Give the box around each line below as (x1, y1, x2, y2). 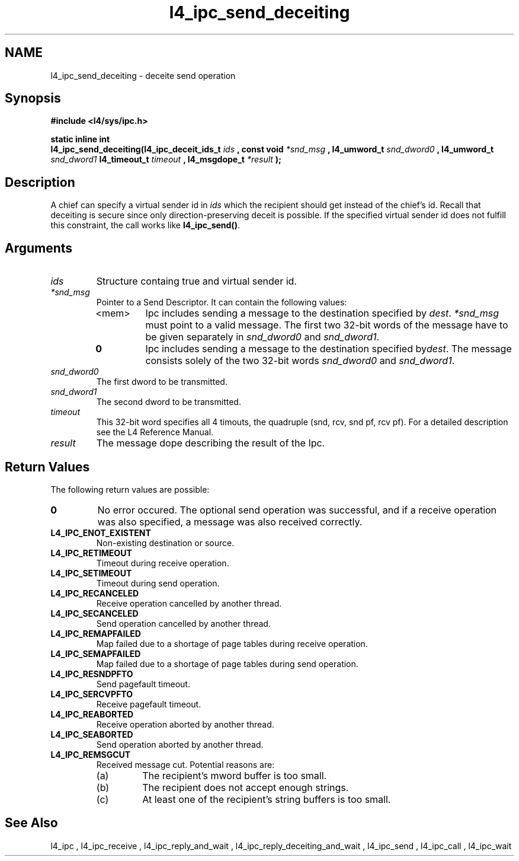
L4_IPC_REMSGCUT (50, 749, 131, 760)
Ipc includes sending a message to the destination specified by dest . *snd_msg (145, 307, 499, 320)
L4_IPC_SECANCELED (50, 608, 139, 618)
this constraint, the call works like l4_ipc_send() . (50, 220, 240, 231)
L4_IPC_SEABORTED (50, 729, 133, 739)
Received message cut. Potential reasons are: (96, 759, 275, 770)
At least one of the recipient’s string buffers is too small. (142, 793, 391, 805)
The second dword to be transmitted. (96, 397, 241, 407)
